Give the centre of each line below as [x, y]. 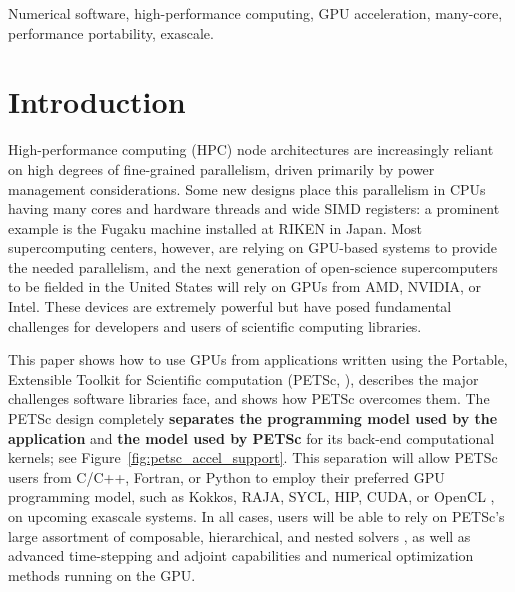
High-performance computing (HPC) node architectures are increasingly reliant [251, 149]
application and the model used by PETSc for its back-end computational [251, 437]
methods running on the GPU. [102, 574]
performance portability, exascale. [111, 32]
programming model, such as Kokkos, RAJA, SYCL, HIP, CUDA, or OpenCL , [251, 496]
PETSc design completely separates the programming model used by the [253, 418]
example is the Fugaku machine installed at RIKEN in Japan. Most [215, 227]
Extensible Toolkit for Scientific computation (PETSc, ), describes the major [243, 378]
